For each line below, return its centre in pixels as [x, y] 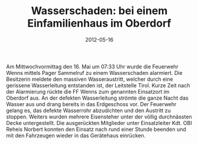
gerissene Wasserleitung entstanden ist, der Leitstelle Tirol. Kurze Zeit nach [98, 85]
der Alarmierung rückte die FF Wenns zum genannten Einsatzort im [88, 91]
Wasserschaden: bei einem [99, 11]
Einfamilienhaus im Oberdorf [99, 23]
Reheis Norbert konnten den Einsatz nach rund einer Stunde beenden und [96, 129]
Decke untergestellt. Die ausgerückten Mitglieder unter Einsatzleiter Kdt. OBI [99, 123]
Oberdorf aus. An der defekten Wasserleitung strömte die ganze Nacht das [98, 98]
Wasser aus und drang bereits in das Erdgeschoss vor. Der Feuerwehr [91, 104]
